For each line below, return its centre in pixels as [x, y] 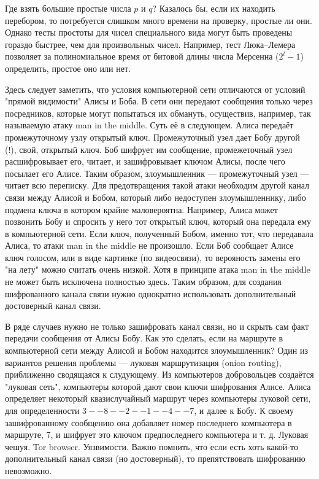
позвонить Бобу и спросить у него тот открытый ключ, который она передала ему [158, 221]
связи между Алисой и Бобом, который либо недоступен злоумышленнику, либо [156, 197]
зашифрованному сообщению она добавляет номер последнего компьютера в [148, 422]
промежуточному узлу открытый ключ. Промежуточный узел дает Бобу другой [152, 137]
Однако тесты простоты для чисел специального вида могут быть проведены [149, 32]
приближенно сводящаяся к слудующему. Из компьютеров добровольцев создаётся [159, 374]
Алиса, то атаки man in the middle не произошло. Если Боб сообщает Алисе [149, 245]
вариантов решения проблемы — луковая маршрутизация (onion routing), [143, 362]
